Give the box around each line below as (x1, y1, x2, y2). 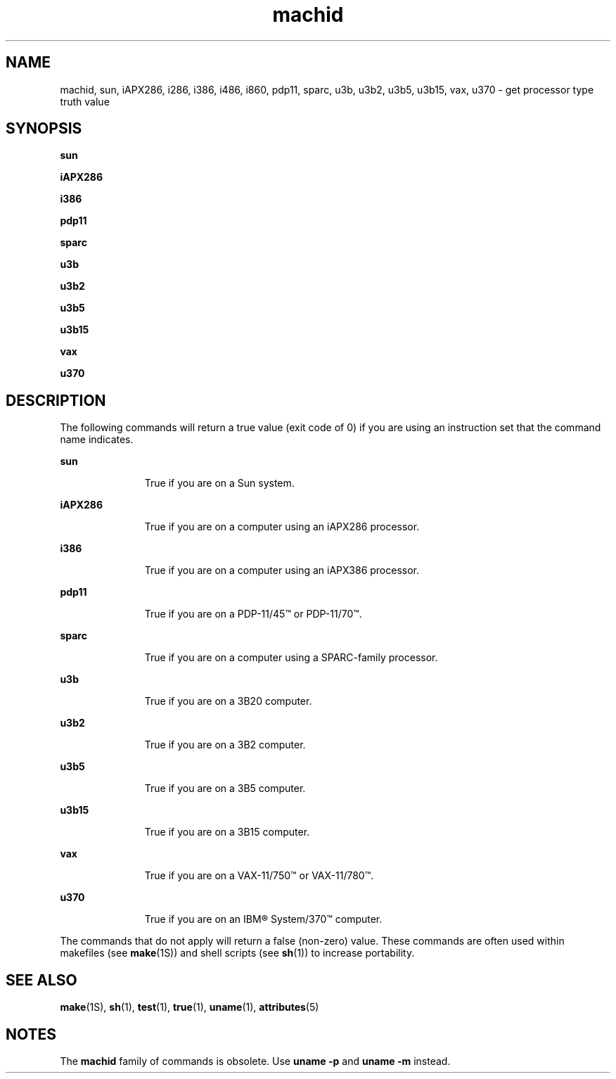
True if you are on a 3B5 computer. (144, 782, 306, 795)
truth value (60, 95, 110, 108)
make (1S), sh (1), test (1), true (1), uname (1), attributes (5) (60, 1001, 319, 1014)
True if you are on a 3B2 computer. (144, 739, 306, 751)
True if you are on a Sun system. (144, 477, 295, 490)
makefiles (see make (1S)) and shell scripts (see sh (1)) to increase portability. (60, 947, 415, 959)
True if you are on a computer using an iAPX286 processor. (144, 521, 420, 533)
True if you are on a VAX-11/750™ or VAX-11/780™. (144, 869, 374, 882)
